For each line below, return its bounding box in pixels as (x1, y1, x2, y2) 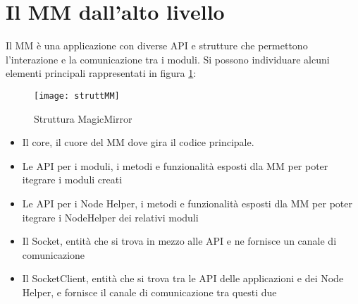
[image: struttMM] (34, 90, 120, 101)
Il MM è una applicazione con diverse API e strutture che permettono (6, 38, 308, 53)
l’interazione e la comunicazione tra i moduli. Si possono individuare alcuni (6, 51, 330, 66)
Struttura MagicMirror (34, 111, 132, 126)
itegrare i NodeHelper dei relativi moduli (22, 209, 199, 224)
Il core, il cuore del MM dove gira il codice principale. (22, 135, 254, 150)
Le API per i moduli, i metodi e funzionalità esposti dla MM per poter (22, 158, 328, 173)
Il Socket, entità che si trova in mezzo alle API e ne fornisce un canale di (22, 233, 337, 248)
